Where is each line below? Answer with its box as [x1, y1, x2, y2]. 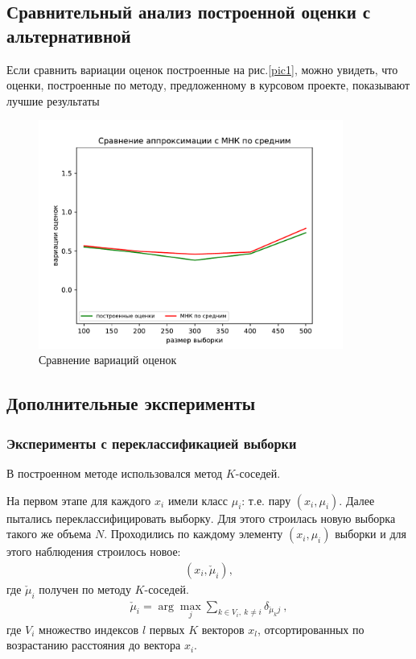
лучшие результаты [6, 92, 100, 109]
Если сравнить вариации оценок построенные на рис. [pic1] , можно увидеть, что [6, 60, 398, 77]
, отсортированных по [257, 620, 365, 637]
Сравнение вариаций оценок [39, 351, 177, 368]
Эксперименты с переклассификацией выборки [6, 433, 297, 453]
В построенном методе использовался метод [6, 465, 223, 482]
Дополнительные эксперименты [6, 391, 256, 416]
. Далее [339, 491, 375, 508]
